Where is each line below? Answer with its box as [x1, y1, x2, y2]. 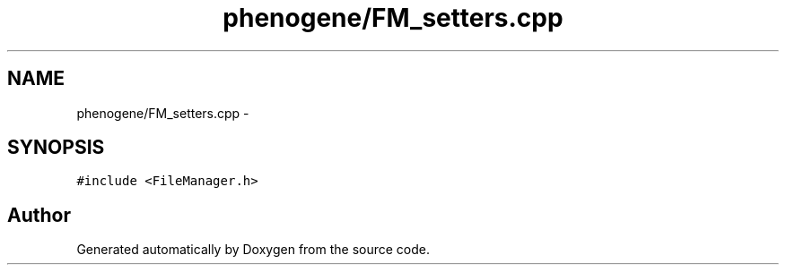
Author [7, 203, 71, 226]
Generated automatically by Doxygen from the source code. [76, 242, 431, 258]
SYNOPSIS [7, 136, 105, 159]
